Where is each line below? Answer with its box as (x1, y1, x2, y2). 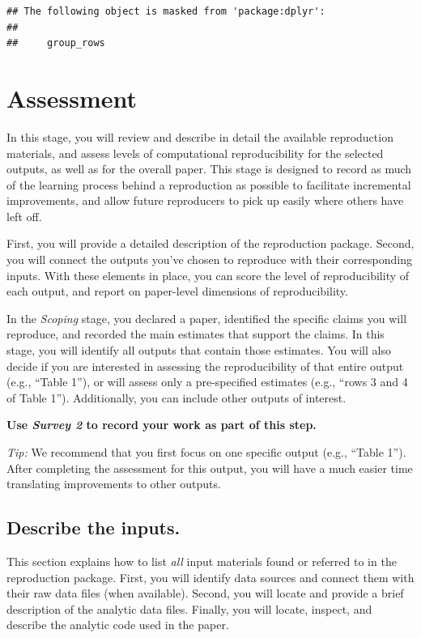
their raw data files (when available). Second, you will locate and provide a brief (6, 585, 404, 602)
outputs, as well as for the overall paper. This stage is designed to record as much (6, 160, 412, 177)
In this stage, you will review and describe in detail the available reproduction (6, 128, 393, 145)
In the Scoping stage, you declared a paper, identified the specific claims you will (6, 309, 407, 326)
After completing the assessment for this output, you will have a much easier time (6, 459, 413, 476)
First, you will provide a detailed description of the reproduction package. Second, (6, 235, 415, 252)
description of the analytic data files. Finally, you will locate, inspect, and (6, 600, 372, 617)
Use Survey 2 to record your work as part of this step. (6, 416, 317, 433)
